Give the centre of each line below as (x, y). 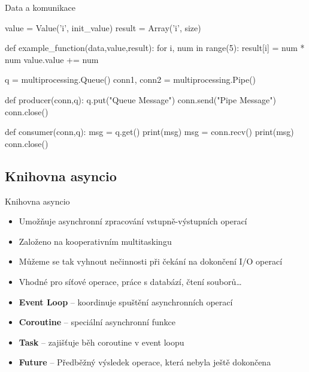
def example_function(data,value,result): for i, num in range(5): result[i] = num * (155, 48)
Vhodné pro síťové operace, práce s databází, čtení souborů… (130, 281)
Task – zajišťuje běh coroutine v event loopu (102, 342)
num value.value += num (52, 59)
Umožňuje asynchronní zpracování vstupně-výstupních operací (133, 221)
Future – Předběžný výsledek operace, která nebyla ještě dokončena (145, 362)
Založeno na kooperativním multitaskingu (95, 241)
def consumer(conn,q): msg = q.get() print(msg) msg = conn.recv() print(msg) (149, 132)
